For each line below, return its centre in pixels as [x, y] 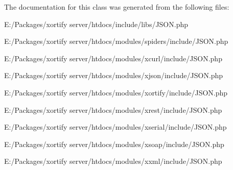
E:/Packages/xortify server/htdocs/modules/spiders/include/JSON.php [116, 41]
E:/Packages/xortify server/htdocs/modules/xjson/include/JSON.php [114, 75]
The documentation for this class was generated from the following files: [117, 7]
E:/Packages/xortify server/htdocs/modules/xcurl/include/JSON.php [113, 58]
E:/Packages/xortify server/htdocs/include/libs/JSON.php [96, 24]
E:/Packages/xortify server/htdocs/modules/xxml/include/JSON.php [113, 161]
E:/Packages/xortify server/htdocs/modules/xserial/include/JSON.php [115, 127]
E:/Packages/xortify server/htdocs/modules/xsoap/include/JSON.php [114, 144]
